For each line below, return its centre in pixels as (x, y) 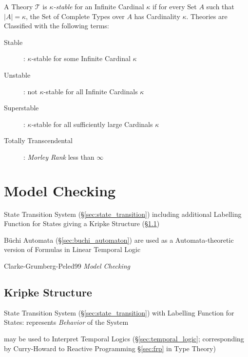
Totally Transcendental (38, 140)
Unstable (17, 74)
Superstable (21, 108)
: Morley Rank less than (59, 157)
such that (220, 6)
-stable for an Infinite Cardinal (99, 6)
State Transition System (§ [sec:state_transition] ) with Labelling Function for (119, 312)
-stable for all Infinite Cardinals (91, 91)
